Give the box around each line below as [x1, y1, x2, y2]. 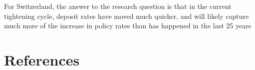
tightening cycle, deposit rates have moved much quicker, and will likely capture [4, 10, 249, 21]
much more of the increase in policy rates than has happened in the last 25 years [4, 20, 252, 31]
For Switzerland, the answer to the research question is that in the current [4, 1, 232, 11]
